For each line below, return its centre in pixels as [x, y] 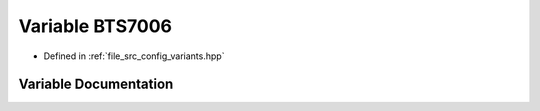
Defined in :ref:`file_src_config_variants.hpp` [134, 56]
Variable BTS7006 [95, 26]
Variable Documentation [96, 84]
